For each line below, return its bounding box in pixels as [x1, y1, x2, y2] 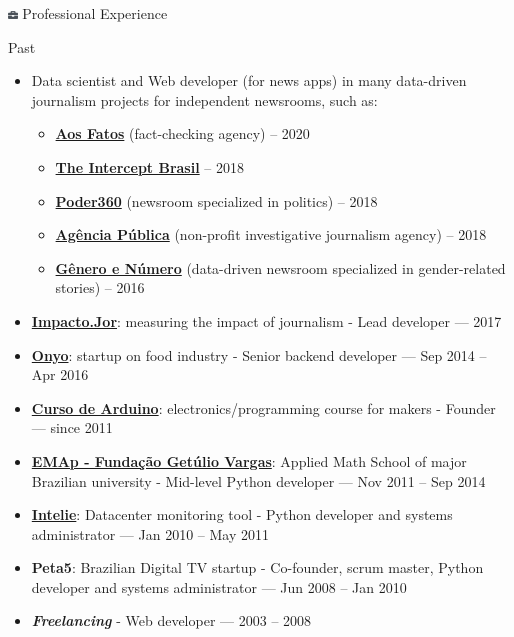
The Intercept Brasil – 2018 [55, 156, 244, 177]
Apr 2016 [31, 364, 89, 385]
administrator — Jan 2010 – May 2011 [31, 523, 269, 544]
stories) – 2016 [55, 277, 145, 298]
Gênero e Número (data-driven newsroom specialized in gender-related [55, 257, 506, 278]
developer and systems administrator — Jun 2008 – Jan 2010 [31, 576, 407, 597]
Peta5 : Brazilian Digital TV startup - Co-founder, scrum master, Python [31, 557, 484, 578]
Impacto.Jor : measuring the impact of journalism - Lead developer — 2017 [31, 310, 502, 331]
